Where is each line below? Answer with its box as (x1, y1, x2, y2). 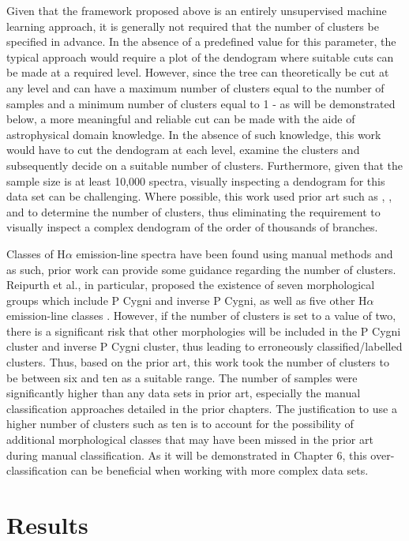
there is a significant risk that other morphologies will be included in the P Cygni (6, 322, 401, 339)
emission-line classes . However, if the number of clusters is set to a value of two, (6, 307, 396, 324)
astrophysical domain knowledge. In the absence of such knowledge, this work (6, 126, 381, 142)
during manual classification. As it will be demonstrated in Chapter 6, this (6, 446, 367, 463)
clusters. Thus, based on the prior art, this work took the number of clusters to (6, 354, 389, 370)
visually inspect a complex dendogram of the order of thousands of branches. (6, 219, 378, 235)
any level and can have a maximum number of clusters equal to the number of (6, 79, 385, 96)
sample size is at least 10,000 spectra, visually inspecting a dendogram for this (6, 172, 385, 189)
